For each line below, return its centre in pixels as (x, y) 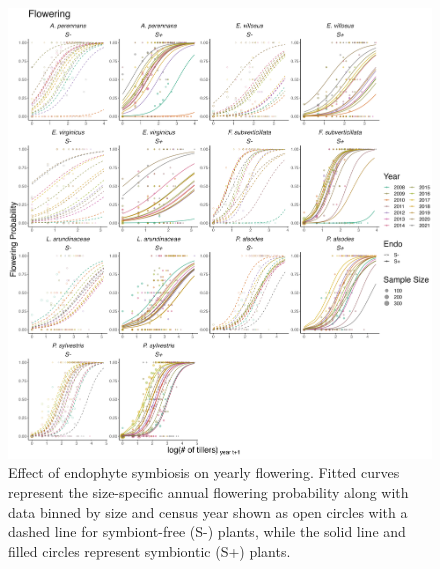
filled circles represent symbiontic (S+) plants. (149, 550)
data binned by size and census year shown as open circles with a (208, 511)
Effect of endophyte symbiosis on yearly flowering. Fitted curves (204, 472)
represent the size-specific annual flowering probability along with (208, 492)
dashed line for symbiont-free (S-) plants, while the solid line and (207, 531)
